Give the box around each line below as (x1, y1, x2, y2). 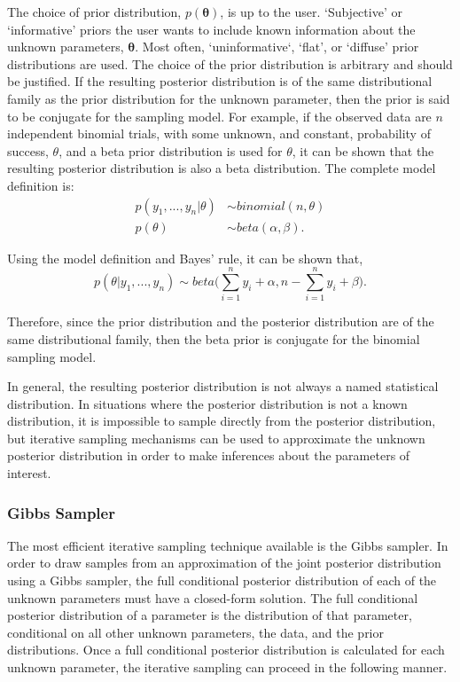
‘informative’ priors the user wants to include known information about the (7, 20, 416, 38)
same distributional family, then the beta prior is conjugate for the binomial (7, 329, 420, 348)
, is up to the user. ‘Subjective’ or (220, 3, 402, 20)
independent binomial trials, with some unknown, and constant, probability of (7, 124, 431, 143)
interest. (7, 464, 51, 482)
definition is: (7, 176, 74, 194)
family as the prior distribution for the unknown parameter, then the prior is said (7, 89, 450, 107)
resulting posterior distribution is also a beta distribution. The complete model (7, 159, 436, 177)
